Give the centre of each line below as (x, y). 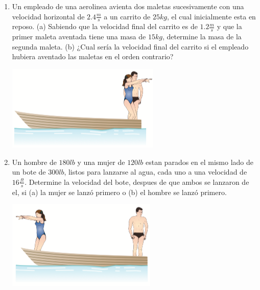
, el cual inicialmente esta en (211, 16)
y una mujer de (101, 162)
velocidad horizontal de (48, 16)
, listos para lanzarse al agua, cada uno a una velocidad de (156, 172)
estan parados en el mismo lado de (199, 162)
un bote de (29, 172)
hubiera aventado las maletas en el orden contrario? (93, 56)
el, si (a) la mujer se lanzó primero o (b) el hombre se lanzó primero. (119, 192)
